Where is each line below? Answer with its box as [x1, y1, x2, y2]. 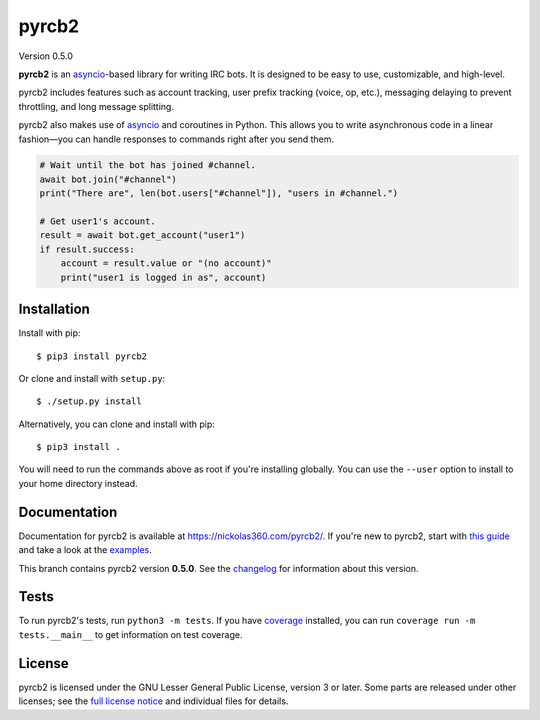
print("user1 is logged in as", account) [60, 271, 267, 283]
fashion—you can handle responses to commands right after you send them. [18, 133, 335, 145]
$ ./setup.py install [36, 396, 142, 407]
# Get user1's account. [39, 216, 157, 227]
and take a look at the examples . [18, 544, 152, 556]
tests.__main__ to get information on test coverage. [18, 628, 243, 640]
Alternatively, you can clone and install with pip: [18, 418, 215, 430]
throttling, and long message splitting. [18, 100, 175, 112]
